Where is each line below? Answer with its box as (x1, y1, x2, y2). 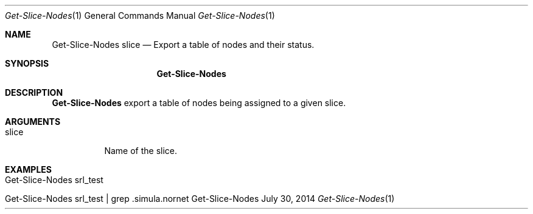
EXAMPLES (5, 164, 52, 175)
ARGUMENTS (5, 116, 61, 127)
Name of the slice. (104, 145, 177, 156)
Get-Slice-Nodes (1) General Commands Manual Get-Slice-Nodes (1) (5, 10, 275, 21)
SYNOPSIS (5, 58, 49, 69)
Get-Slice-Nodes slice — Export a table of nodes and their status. (52, 39, 315, 50)
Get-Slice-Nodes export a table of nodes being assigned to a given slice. (52, 98, 346, 108)
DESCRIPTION (5, 87, 63, 98)
